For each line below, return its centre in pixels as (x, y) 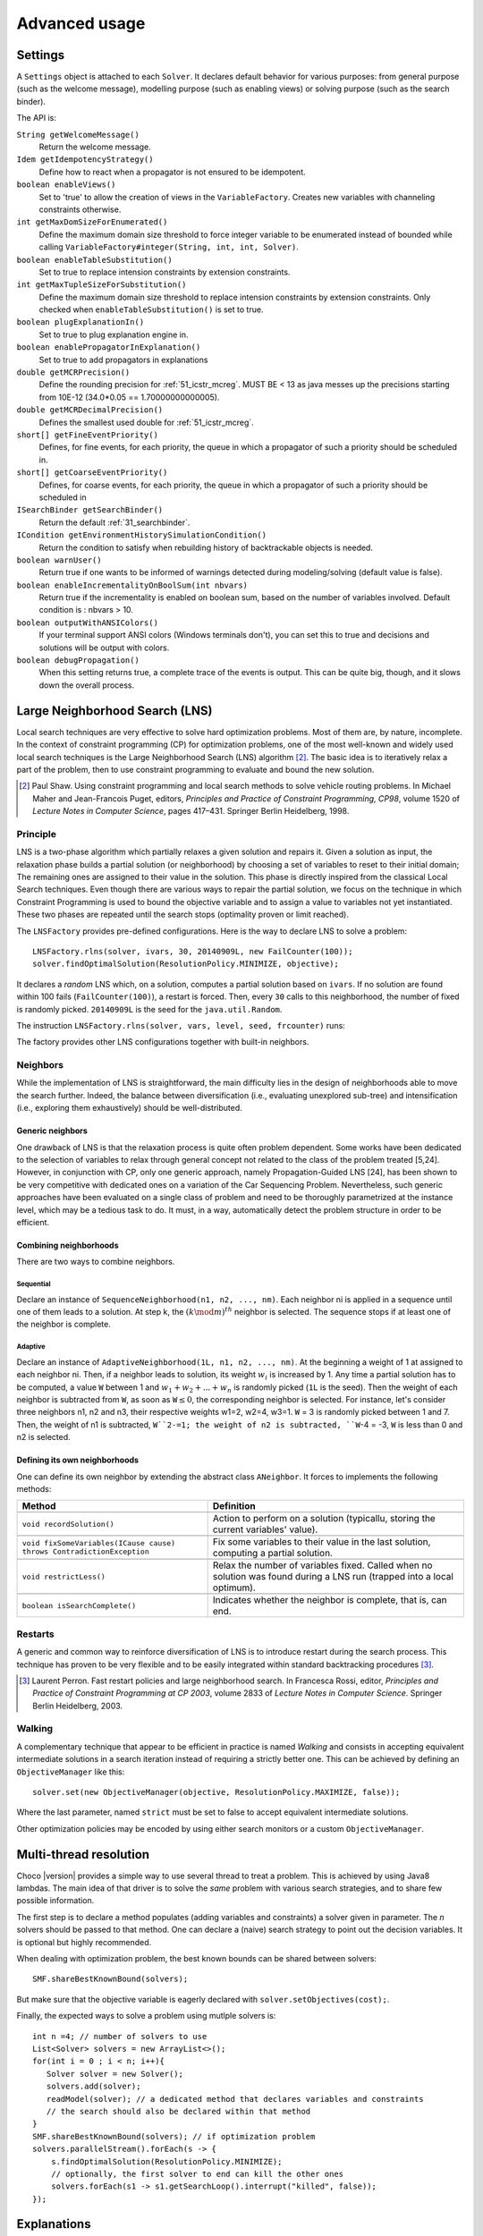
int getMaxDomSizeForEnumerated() (92, 222)
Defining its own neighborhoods (77, 1460)
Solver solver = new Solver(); (114, 2074)
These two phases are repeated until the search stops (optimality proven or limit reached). (182, 915)
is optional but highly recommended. (84, 1942)
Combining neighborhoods (68, 1245)
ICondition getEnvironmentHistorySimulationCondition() (142, 535)
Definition (234, 1506)
